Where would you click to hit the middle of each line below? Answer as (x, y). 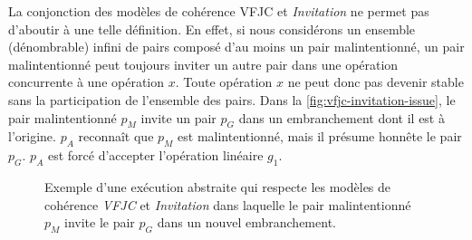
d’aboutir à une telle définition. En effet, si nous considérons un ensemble (212, 29)
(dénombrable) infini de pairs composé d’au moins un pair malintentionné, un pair (236, 47)
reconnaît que (116, 136)
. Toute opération (224, 82)
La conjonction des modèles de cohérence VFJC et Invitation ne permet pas (219, 11)
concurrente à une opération (87, 82)
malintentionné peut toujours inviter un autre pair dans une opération (203, 64)
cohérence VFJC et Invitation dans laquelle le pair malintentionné (228, 204)
